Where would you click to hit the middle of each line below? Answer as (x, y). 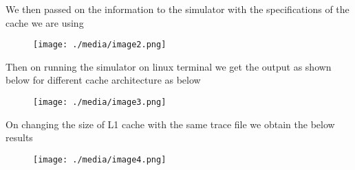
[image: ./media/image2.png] (100, 45)
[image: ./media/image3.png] (100, 102)
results (19, 137)
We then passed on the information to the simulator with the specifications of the (177, 9)
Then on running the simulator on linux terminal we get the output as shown (169, 66)
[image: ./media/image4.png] (100, 159)
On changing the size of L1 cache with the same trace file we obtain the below (170, 124)
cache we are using (45, 22)
